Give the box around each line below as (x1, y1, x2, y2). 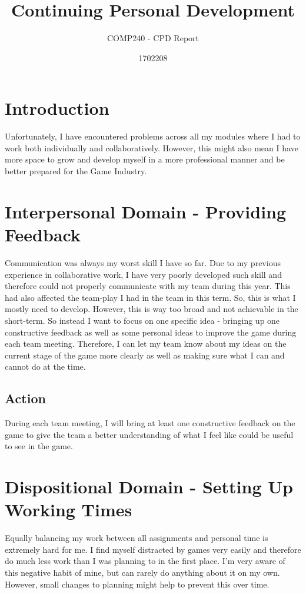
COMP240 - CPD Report (107, 32, 199, 44)
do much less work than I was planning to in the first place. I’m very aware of (5, 555, 285, 567)
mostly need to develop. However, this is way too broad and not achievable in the (5, 303, 298, 315)
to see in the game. (5, 440, 73, 452)
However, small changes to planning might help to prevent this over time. (5, 578, 270, 590)
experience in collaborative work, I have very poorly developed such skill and (5, 268, 282, 280)
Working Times (5, 497, 132, 522)
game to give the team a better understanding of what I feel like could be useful (5, 428, 294, 440)
